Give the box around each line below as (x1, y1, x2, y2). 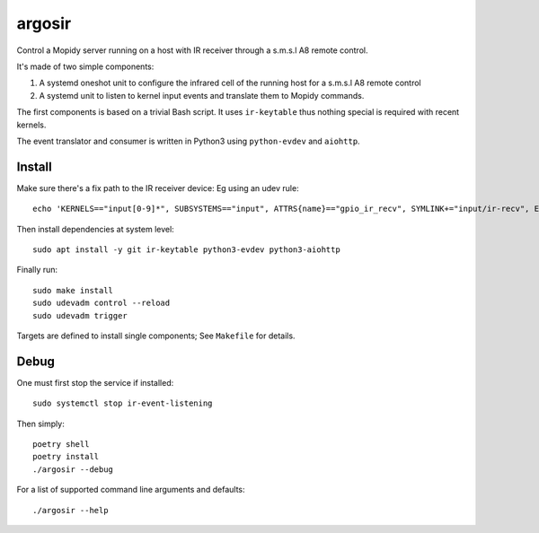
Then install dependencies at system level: (16, 223, 174, 234)
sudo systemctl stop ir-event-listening (32, 398, 213, 408)
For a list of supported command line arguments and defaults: (16, 485, 246, 495)
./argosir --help (32, 505, 109, 515)
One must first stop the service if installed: (16, 377, 174, 388)
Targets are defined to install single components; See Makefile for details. (16, 330, 296, 341)
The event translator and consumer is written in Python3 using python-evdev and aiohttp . (16, 135, 360, 146)
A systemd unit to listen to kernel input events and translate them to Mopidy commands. (39, 90, 365, 100)
